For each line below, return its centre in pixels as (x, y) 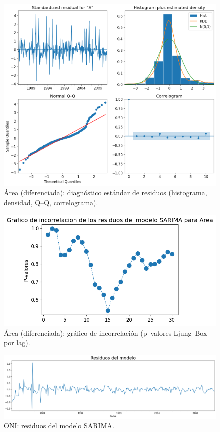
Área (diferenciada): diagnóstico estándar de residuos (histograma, (106, 193)
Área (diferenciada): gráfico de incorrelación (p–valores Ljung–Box (106, 332)
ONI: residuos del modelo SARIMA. (59, 425)
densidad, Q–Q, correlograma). (51, 202)
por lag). (17, 342)
